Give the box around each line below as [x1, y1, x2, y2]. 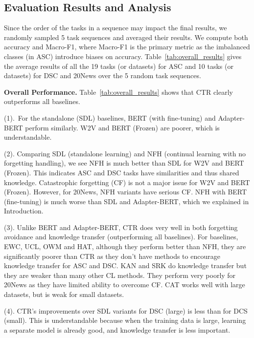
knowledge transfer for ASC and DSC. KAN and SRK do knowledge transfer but [4, 260, 247, 271]
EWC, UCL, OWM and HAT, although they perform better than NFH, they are [4, 241, 246, 252]
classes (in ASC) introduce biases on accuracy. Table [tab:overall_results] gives [4, 51, 242, 61]
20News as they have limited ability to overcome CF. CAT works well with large [4, 279, 245, 290]
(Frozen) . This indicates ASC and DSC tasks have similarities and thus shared [4, 167, 239, 177]
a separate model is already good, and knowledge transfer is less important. [4, 324, 231, 335]
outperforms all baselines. [4, 96, 80, 106]
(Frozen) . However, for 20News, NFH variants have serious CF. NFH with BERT [4, 187, 247, 197]
